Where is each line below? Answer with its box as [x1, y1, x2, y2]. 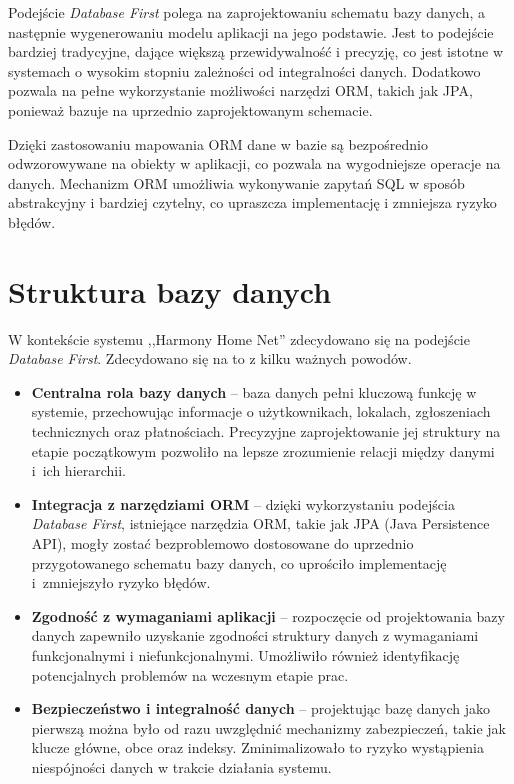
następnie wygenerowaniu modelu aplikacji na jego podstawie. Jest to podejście [8, 21, 494, 42]
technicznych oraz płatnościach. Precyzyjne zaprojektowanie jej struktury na [31, 421, 501, 442]
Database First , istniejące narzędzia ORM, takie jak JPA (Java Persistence [31, 513, 490, 534]
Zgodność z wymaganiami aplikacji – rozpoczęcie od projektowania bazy [31, 605, 505, 626]
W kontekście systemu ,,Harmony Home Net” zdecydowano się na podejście [8, 328, 470, 349]
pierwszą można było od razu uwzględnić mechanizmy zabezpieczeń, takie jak [31, 717, 506, 738]
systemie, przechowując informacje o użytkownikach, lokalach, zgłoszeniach [31, 401, 491, 422]
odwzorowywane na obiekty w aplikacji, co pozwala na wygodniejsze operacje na [8, 153, 501, 174]
